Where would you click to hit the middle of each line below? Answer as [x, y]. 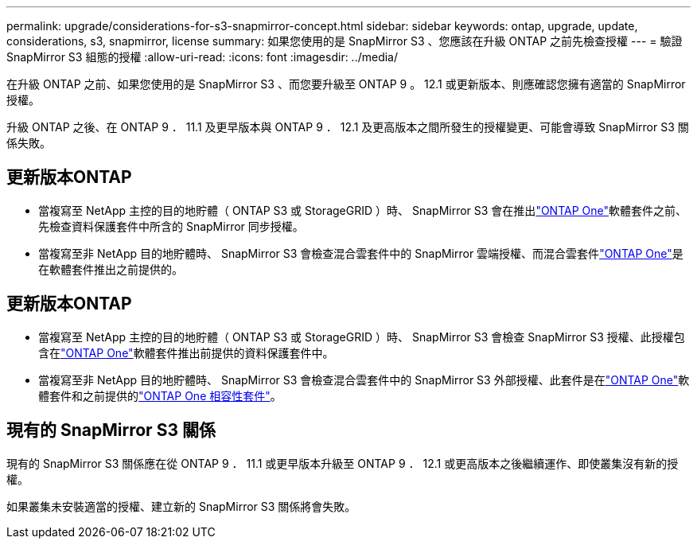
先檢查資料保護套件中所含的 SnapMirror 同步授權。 [171, 226]
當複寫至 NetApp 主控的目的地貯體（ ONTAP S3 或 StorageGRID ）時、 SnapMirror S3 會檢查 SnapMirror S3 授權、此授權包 [362, 337]
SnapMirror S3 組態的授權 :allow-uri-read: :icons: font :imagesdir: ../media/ [202, 57]
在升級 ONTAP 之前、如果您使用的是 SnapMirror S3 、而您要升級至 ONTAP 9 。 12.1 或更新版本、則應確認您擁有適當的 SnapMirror [346, 84]
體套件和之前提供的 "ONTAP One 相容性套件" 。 [160, 395]
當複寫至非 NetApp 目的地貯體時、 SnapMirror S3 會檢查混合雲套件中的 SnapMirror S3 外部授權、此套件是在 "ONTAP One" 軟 [364, 380]
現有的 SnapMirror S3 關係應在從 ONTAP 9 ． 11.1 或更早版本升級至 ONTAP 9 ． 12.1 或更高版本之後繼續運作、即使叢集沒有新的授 [343, 463]
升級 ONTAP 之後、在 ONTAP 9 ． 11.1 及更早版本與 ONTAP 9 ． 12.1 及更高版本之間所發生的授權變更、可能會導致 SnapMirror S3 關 [348, 127]
